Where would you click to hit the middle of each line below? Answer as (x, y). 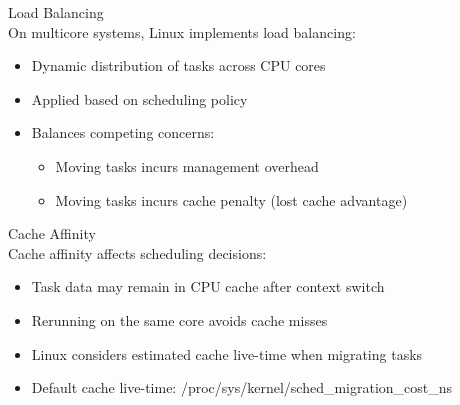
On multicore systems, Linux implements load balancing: (182, 31)
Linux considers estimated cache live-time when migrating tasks (227, 353)
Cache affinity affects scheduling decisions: (137, 252)
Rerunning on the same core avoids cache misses (179, 319)
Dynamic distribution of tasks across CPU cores (178, 65)
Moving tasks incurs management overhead (187, 165)
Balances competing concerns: (123, 132)
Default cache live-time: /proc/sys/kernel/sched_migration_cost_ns (242, 387)
